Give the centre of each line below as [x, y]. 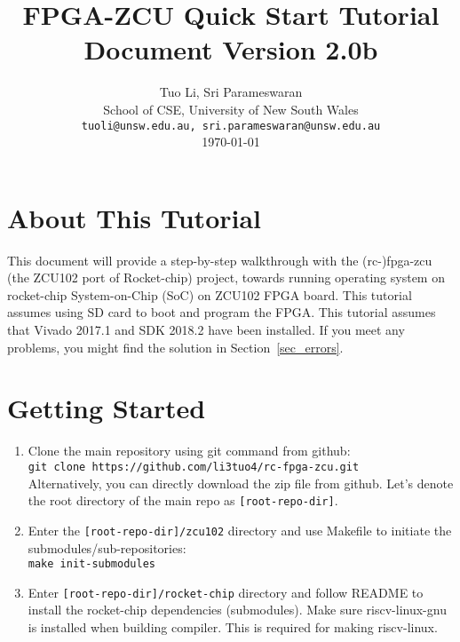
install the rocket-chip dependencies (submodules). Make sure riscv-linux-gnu [237, 610]
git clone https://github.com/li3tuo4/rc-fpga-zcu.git [194, 467]
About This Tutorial [135, 217]
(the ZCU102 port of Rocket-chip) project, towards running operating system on [226, 277]
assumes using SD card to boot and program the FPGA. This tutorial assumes [222, 312]
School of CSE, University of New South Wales [231, 109]
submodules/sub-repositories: [107, 547]
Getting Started [107, 408]
